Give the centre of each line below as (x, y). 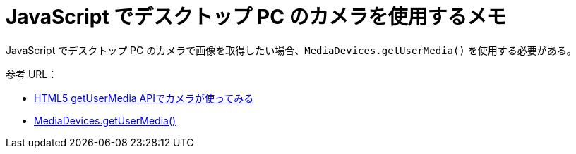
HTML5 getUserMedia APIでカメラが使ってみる (144, 98)
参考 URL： (32, 74)
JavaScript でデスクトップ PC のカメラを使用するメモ (256, 17)
